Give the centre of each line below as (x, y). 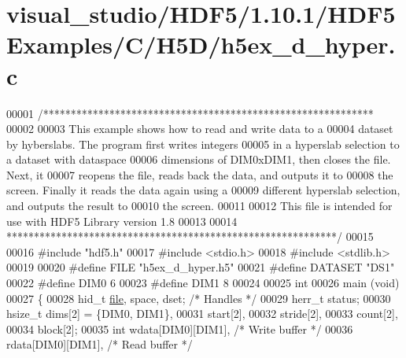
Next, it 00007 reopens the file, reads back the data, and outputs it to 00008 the (200, 174)
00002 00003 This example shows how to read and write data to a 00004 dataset (200, 129)
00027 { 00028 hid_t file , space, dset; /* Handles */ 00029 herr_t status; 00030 (199, 298)
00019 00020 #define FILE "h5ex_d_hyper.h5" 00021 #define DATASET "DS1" (201, 267)
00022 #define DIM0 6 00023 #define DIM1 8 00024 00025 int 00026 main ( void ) (203, 283)
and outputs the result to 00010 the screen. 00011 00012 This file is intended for (199, 206)
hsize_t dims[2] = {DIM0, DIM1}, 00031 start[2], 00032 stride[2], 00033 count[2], (202, 314)
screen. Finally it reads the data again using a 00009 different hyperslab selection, (203, 190)
